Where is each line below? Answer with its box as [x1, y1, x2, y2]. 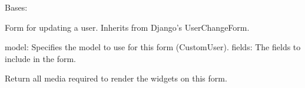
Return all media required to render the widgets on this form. [5, 72, 227, 84]
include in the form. [5, 52, 77, 64]
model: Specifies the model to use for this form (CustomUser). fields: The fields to [5, 41, 301, 53]
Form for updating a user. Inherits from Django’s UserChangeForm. [5, 21, 250, 33]
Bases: [5, 1, 28, 13]
